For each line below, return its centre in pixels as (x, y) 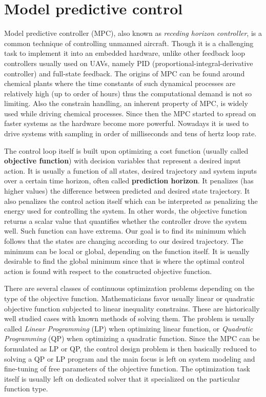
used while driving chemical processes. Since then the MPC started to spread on (130, 113)
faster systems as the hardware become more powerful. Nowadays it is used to (127, 123)
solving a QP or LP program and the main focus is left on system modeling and (130, 358)
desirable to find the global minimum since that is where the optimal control (124, 261)
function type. (26, 389)
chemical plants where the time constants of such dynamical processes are (120, 83)
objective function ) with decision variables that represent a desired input (122, 161)
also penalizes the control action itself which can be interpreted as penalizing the (131, 201)
